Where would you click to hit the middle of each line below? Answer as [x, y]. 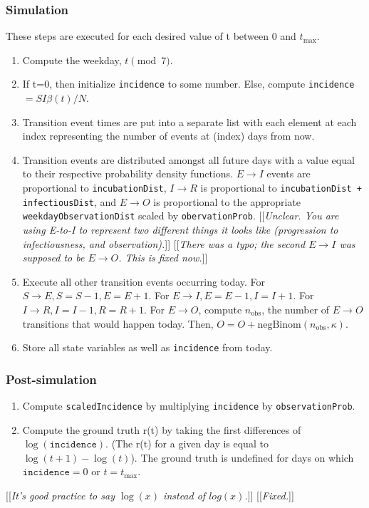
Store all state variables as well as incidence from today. [147, 347]
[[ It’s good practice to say [60, 496]
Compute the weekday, [72, 59]
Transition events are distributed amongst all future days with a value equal [188, 159]
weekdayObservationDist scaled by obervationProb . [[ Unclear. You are [181, 216]
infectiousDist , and [69, 201]
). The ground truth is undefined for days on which [242, 457]
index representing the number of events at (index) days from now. [168, 136]
